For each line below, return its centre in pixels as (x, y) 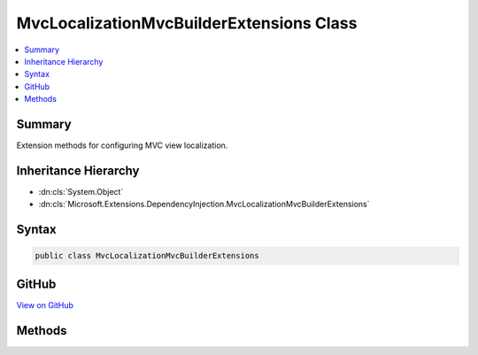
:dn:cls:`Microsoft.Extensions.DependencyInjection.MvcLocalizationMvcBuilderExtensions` (204, 205)
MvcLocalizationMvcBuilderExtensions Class (187, 23)
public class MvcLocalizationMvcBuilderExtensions (147, 256)
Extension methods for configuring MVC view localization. (122, 145)
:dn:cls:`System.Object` (81, 191)
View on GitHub (45, 305)
